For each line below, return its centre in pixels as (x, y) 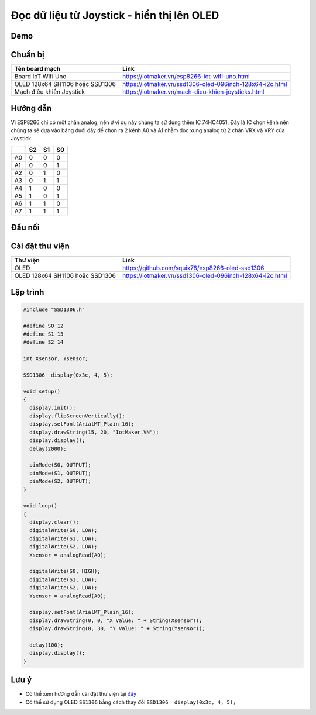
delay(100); (47, 645)
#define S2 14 (43, 342)
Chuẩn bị (28, 55)
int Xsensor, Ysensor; (56, 359)
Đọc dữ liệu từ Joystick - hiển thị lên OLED (115, 15)
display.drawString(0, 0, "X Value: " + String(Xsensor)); (116, 620)
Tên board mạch (37, 69)
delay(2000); (48, 448)
